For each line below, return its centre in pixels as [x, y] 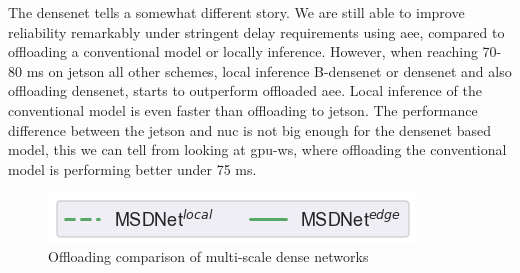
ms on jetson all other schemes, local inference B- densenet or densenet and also [269, 70]
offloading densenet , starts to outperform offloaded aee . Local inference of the [245, 90]
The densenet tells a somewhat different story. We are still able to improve [236, 12]
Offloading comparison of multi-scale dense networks [208, 255]
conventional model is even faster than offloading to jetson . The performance [243, 109]
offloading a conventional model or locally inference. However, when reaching [243, 51]
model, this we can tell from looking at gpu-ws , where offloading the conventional [257, 149]
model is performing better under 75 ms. [132, 168]
